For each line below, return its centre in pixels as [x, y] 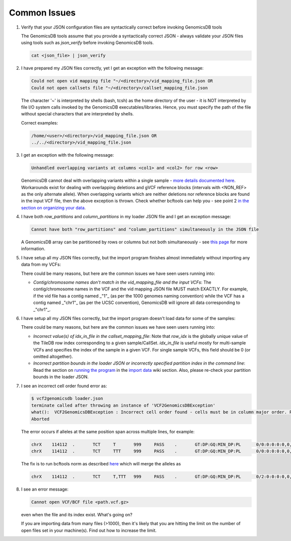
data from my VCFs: [41, 265]
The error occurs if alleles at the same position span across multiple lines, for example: [108, 431]
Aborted [40, 419]
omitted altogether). [53, 356]
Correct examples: [40, 123]
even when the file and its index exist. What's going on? [77, 514]
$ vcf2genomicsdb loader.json [67, 398]
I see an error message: [45, 489]
